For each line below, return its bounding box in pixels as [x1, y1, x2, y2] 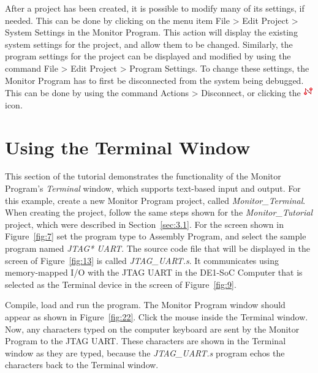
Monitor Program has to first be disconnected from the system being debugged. [5, 73, 304, 86]
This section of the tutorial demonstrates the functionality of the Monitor [5, 170, 281, 183]
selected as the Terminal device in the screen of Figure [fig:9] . [5, 277, 237, 290]
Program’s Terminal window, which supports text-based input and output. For [5, 182, 301, 195]
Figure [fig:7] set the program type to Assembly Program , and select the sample [5, 230, 306, 243]
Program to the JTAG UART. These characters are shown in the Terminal [5, 334, 286, 347]
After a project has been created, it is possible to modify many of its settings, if [5, 2, 305, 14]
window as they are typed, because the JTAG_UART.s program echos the [5, 346, 285, 359]
